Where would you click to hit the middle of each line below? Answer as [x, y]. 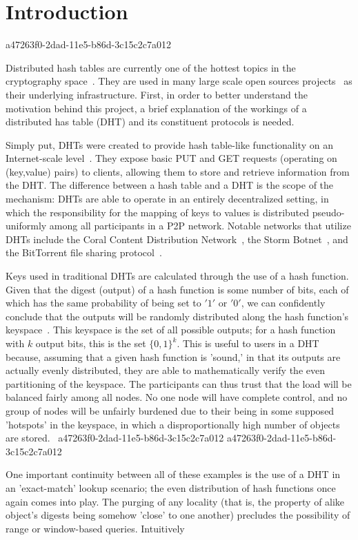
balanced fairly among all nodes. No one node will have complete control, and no [177, 397]
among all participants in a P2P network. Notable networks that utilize [200, 226]
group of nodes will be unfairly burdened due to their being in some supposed [170, 410]
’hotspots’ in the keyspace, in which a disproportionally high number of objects [173, 424]
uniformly [26, 226]
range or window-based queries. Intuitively [95, 528]
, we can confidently [283, 303]
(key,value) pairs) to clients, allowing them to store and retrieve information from [178, 171]
